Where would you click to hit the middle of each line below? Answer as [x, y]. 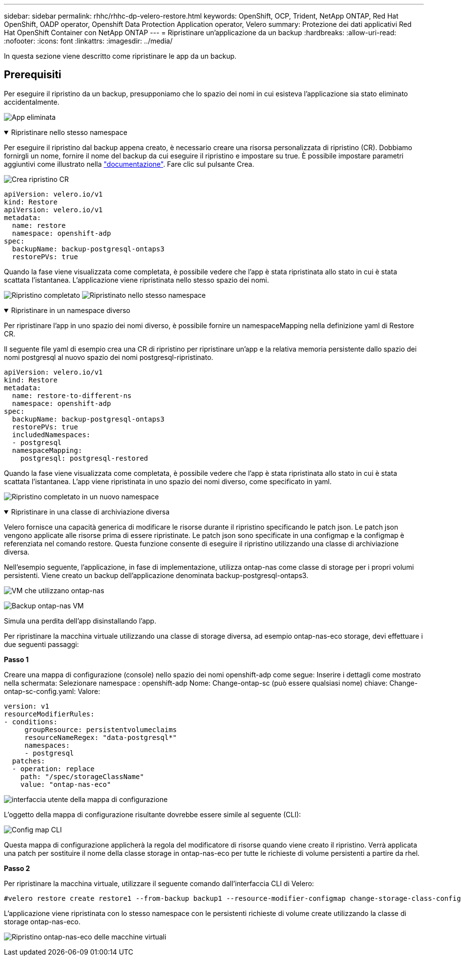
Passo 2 [17, 868]
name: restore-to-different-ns [72, 395]
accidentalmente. [32, 102]
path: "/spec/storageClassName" [82, 776]
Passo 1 [16, 659]
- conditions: [31, 722]
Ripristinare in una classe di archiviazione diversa [90, 512]
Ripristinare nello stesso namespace [69, 132]
